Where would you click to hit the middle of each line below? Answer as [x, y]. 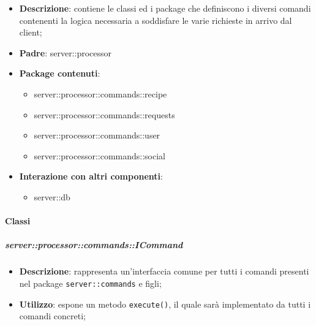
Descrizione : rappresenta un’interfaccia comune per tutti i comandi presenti [164, 271]
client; [31, 32]
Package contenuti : [60, 73]
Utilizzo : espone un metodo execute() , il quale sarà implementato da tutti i [165, 304]
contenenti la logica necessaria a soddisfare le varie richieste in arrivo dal [156, 20]
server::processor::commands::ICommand [94, 245]
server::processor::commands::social [100, 155]
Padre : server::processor [66, 52]
